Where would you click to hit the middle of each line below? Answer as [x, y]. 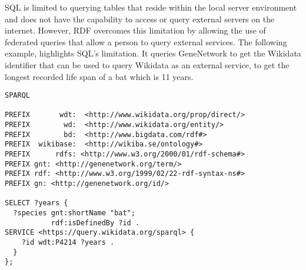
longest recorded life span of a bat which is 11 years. [99, 76]
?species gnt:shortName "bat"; [74, 213]
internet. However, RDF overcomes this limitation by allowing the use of [135, 30]
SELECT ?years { [36, 203]
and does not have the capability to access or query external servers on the [140, 19]
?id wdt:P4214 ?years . [68, 242]
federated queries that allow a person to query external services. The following [146, 41]
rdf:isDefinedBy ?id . [95, 223]
